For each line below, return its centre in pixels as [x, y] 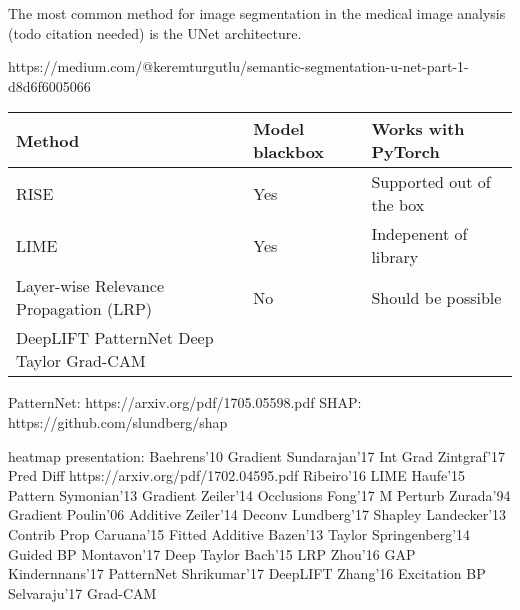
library [395, 257]
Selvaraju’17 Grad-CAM [82, 592]
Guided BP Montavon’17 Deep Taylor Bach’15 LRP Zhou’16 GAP [212, 553]
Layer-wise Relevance [90, 286]
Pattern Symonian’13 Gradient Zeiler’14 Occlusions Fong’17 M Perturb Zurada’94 [259, 494]
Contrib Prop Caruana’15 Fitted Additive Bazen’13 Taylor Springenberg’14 [239, 533]
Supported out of [431, 182]
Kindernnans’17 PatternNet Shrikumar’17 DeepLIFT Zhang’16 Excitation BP [247, 573]
